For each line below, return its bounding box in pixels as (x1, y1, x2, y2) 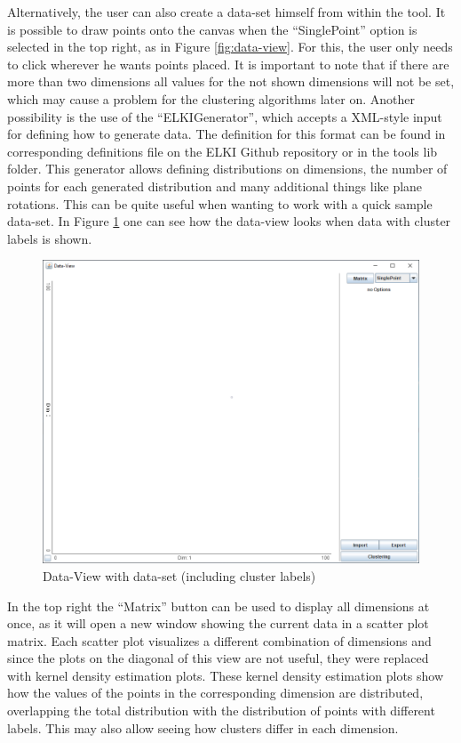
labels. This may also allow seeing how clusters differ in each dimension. (7, 718, 399, 737)
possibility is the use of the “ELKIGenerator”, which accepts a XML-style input (7, 107, 442, 125)
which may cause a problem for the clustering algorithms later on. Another (7, 89, 415, 108)
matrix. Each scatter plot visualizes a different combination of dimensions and (7, 631, 432, 650)
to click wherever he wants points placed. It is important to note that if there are (7, 54, 449, 73)
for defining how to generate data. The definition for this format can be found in (7, 125, 446, 143)
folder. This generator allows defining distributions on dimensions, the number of (7, 159, 448, 178)
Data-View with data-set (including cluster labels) (43, 566, 316, 585)
